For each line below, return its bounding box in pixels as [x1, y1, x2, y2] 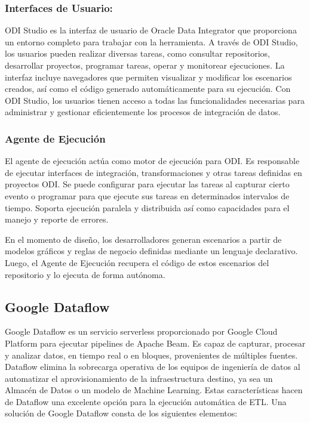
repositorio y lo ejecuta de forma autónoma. [5, 268, 165, 280]
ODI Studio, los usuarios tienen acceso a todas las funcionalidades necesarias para [5, 94, 305, 106]
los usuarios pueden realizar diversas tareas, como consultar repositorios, [5, 47, 270, 60]
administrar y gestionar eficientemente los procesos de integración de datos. [5, 106, 281, 118]
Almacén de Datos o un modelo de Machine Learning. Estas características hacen [5, 384, 303, 396]
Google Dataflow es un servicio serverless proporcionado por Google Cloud [5, 325, 278, 338]
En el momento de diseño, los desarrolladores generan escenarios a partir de [5, 233, 282, 245]
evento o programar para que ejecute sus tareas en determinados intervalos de [5, 189, 290, 202]
